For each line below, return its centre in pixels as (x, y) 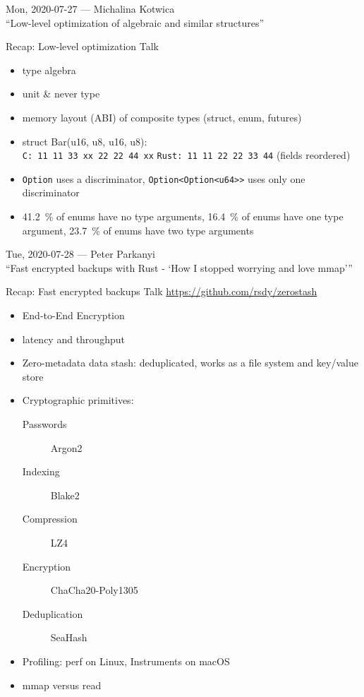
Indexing (41, 471)
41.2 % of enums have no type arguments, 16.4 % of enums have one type (183, 216)
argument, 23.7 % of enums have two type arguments (138, 230)
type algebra (49, 70)
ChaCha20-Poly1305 (94, 590)
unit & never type (61, 94)
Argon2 (66, 447)
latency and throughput (73, 339)
